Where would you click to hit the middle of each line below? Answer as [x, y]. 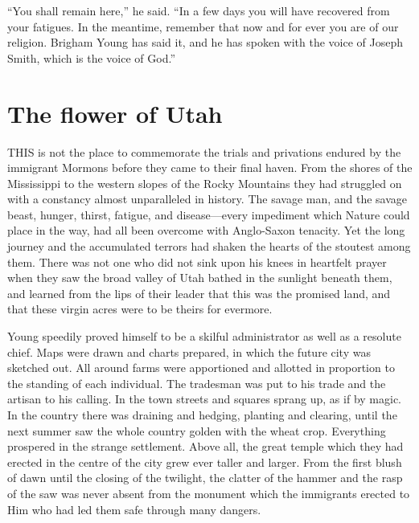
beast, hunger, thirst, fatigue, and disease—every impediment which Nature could [209, 214]
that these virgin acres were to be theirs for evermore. [140, 309]
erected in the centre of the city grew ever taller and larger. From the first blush [205, 462]
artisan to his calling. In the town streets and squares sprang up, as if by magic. [204, 399]
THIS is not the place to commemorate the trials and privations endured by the [204, 151]
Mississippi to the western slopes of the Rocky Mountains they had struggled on [205, 183]
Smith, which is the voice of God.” [92, 57]
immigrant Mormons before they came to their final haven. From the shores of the [210, 168]
